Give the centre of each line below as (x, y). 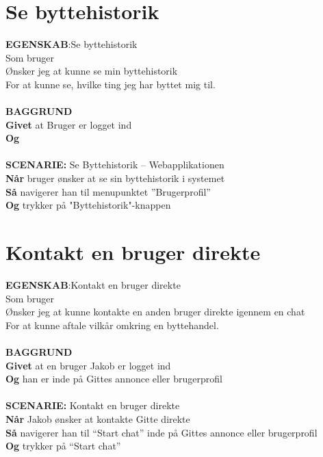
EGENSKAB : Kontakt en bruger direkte (93, 284)
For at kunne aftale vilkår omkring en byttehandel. (112, 325)
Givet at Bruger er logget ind (69, 124)
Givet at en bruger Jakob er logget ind (88, 365)
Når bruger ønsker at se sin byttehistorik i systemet (115, 178)
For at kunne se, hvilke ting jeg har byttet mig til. (111, 84)
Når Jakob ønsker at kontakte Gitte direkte (98, 418)
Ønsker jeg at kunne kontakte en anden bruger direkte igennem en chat (155, 312)
